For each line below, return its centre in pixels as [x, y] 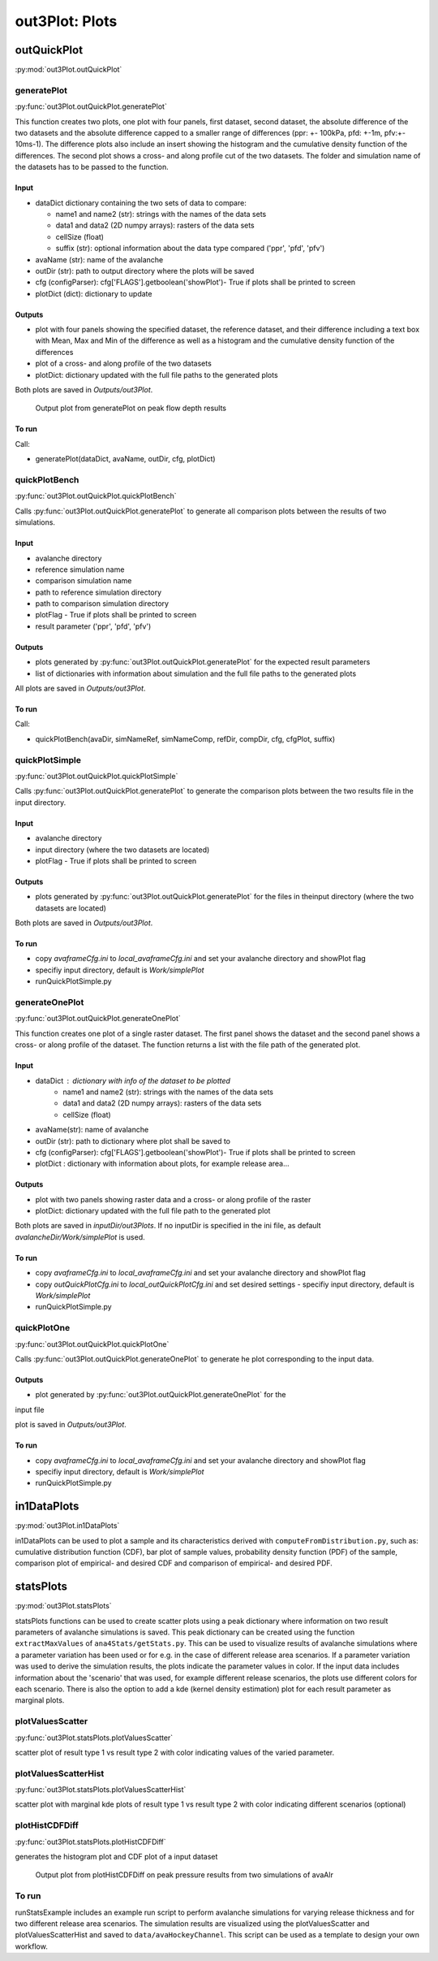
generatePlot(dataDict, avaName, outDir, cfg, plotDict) [125, 459]
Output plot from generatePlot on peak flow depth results [131, 408]
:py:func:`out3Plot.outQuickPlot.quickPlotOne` [92, 1344]
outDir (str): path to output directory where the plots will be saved [145, 271]
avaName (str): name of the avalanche [99, 259]
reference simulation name [80, 569]
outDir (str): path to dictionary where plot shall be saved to [133, 1141]
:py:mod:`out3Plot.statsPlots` [64, 1606]
